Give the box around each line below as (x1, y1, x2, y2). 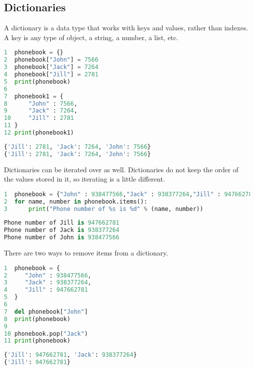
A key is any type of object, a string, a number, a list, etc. (4, 32, 178, 42)
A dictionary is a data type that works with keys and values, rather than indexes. (4, 23, 248, 33)
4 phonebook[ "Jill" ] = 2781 (4, 71, 99, 78)
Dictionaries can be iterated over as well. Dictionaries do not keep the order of (4, 164, 238, 174)
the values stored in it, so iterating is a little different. (4, 174, 165, 184)
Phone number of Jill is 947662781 (4, 219, 120, 227)
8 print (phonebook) (4, 315, 71, 323)
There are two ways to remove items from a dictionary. (4, 248, 168, 258)
